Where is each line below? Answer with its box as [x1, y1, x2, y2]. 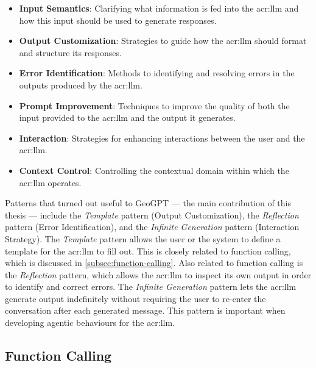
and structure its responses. [19, 46, 122, 59]
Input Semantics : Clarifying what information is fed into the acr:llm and [19, 2, 299, 14]
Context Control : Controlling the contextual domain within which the [19, 164, 289, 176]
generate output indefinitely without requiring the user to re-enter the [5, 292, 266, 305]
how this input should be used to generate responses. [19, 13, 217, 26]
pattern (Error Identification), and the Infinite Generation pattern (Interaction [5, 220, 300, 233]
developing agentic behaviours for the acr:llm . [5, 316, 175, 329]
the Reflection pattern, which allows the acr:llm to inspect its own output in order [5, 268, 312, 281]
